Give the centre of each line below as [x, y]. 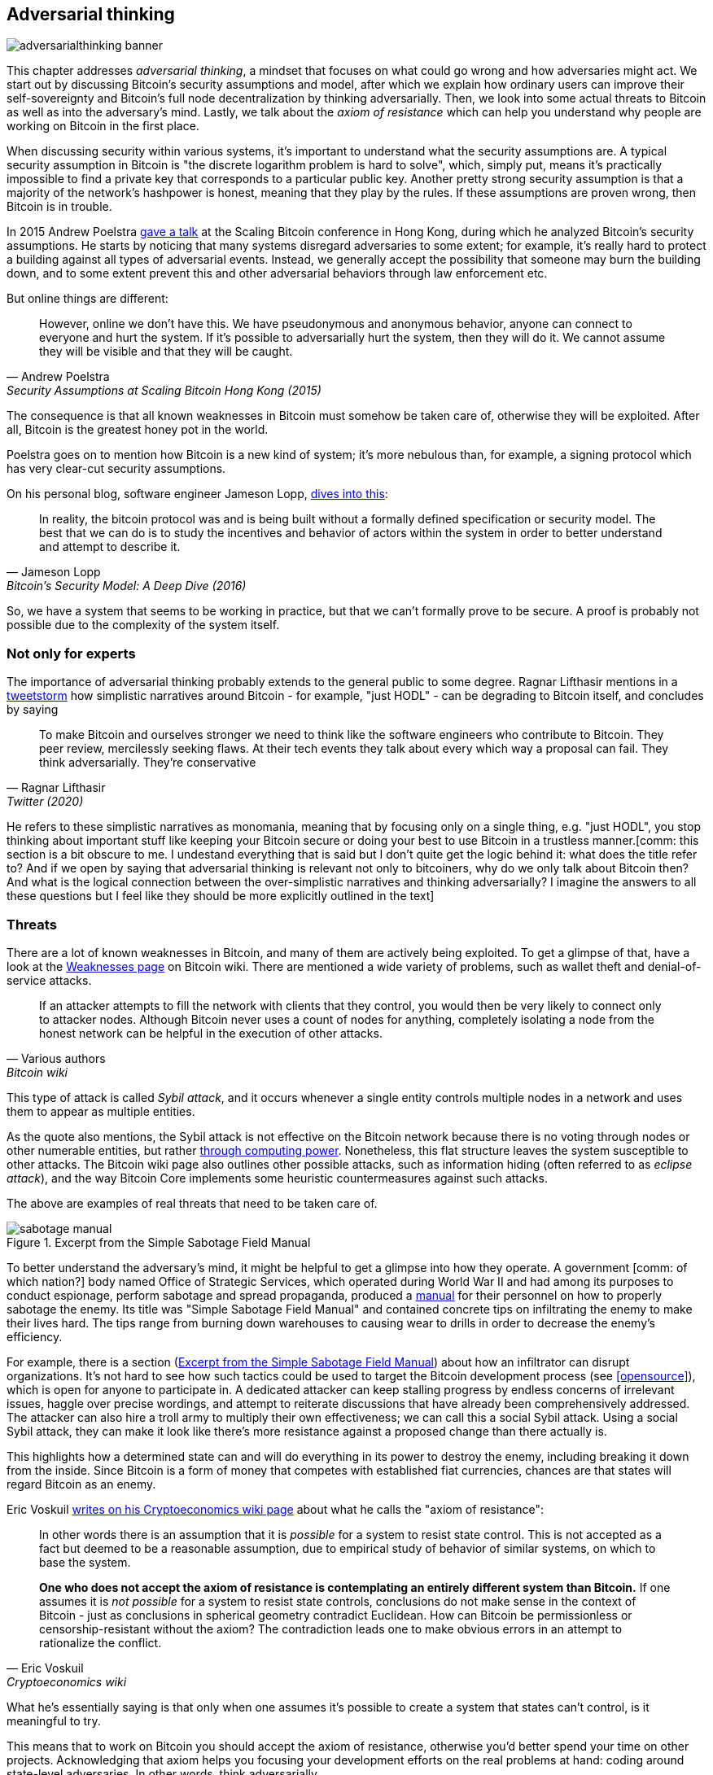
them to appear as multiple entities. [101, 1111]
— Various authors [56, 1058]
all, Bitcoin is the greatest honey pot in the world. [138, 430]
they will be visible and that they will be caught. [166, 352]
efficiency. [35, 1336]
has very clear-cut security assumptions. [116, 469]
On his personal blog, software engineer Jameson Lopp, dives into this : [197, 494]
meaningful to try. [54, 1720]
